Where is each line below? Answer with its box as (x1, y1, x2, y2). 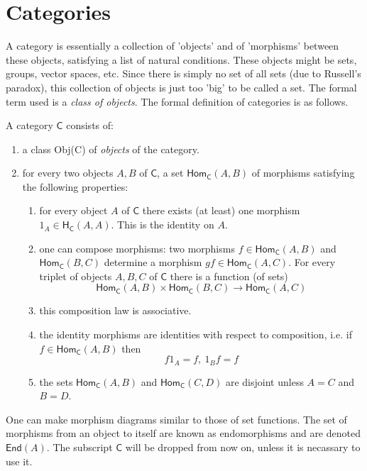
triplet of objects (39, 268, 112, 283)
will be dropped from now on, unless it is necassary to (125, 440, 361, 455)
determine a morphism (104, 255, 202, 270)
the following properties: (22, 179, 128, 194)
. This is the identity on (111, 217, 214, 232)
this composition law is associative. (39, 303, 192, 318)
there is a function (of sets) (170, 268, 288, 283)
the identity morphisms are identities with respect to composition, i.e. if (39, 327, 352, 342)
